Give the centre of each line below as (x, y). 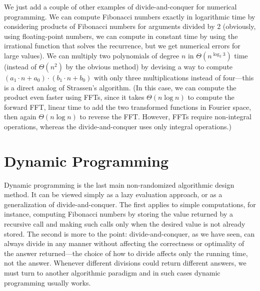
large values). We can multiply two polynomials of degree (92, 55)
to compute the (211, 97)
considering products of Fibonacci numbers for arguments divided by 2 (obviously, (130, 26)
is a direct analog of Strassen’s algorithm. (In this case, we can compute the (120, 87)
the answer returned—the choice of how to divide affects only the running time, (126, 253)
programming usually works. (47, 282)
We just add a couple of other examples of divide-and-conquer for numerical (120, 6)
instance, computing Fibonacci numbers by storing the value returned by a (118, 214)
